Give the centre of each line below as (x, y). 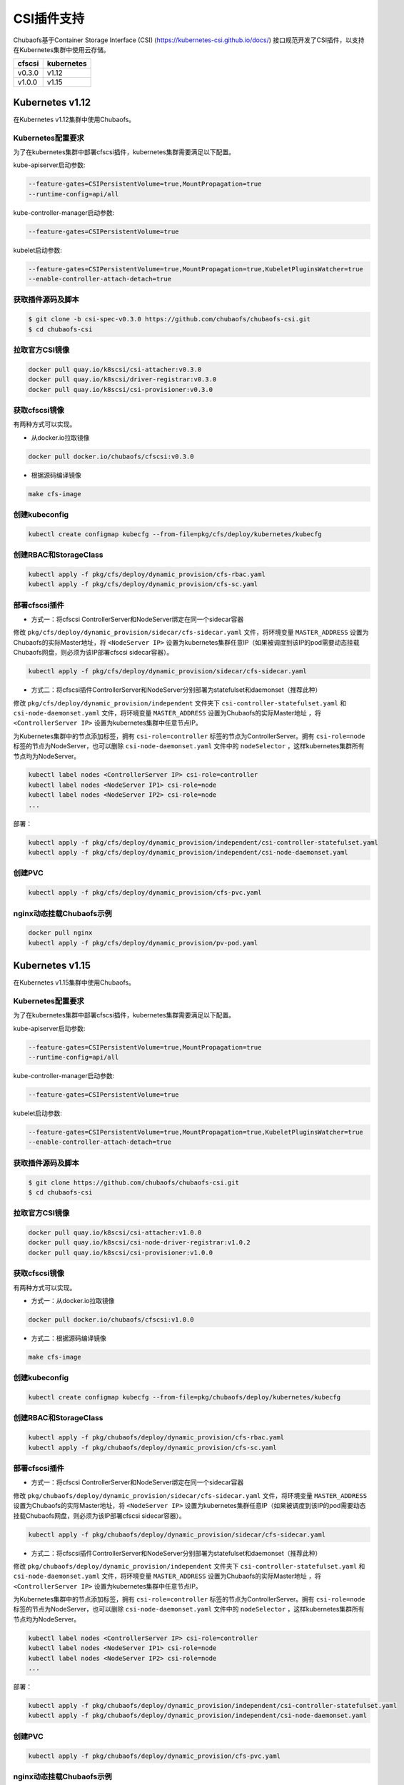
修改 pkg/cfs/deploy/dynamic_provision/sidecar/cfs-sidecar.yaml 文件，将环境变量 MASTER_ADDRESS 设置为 (191, 633)
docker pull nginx (60, 933)
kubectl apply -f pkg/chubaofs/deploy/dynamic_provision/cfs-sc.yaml (152, 1447)
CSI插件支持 (49, 19)
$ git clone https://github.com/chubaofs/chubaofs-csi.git (133, 1182)
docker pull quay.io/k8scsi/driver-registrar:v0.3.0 (122, 379)
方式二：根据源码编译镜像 (69, 1338)
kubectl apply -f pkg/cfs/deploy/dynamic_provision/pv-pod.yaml (143, 943)
